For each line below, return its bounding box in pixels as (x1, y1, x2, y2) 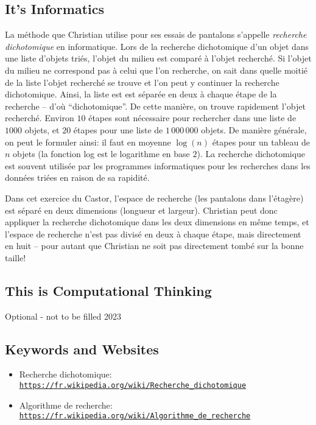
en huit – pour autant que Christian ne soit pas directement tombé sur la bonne (5, 239, 304, 252)
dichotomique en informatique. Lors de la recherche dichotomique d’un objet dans (5, 40, 309, 52)
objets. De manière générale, (201, 123, 307, 136)
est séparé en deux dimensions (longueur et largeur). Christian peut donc (5, 203, 278, 216)
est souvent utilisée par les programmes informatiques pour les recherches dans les (5, 159, 311, 172)
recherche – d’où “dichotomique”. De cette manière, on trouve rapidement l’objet (5, 99, 306, 112)
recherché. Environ (5, 111, 74, 124)
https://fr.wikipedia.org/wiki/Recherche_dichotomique (19, 381, 247, 390)
